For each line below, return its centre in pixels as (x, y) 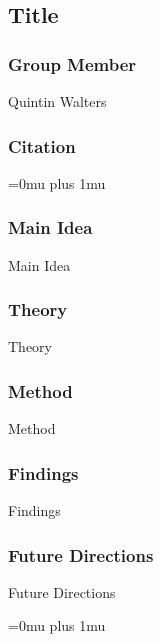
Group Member (72, 63)
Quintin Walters (57, 101)
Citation (42, 145)
